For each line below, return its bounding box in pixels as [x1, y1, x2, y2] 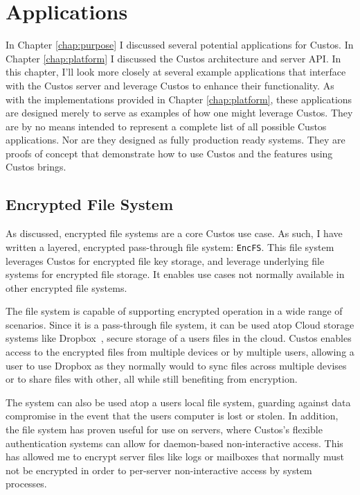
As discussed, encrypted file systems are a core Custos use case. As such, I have [6, 226, 343, 241]
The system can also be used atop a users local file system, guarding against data [6, 394, 351, 409]
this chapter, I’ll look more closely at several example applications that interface [6, 64, 346, 79]
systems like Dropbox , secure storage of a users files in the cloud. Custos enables [6, 331, 352, 345]
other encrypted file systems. [6, 280, 127, 295]
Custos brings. [6, 159, 66, 174]
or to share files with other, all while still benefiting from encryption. [6, 372, 298, 386]
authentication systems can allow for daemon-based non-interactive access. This [6, 435, 343, 450]
